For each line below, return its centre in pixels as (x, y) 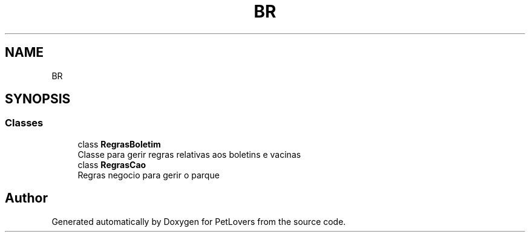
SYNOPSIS (38, 99)
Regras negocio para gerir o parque (149, 175)
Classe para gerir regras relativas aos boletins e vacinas (189, 154)
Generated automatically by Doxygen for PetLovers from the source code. (199, 221)
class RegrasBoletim (119, 144)
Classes (24, 123)
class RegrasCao (112, 164)
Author (26, 198)
